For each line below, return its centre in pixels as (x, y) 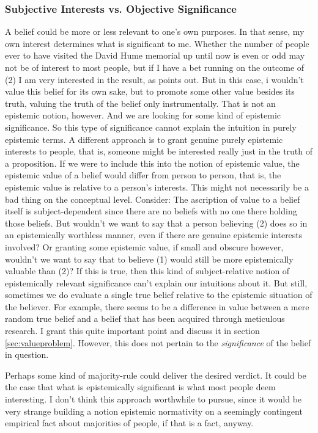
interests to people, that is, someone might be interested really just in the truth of (159, 151)
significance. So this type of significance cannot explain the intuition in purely (151, 127)
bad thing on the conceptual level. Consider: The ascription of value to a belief (153, 199)
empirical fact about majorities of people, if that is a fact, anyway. (129, 423)
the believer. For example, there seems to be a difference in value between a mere (157, 306)
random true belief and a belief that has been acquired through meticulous (145, 318)
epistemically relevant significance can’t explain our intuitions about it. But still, (156, 282)
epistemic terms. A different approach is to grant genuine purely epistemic (144, 139)
